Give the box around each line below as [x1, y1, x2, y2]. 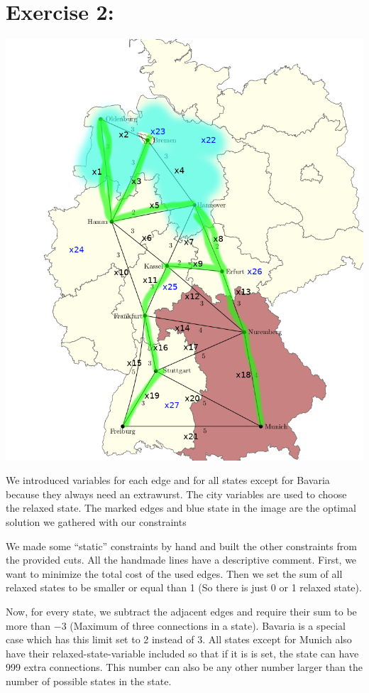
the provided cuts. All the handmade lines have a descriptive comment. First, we [6, 552, 357, 567]
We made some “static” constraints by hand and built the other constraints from [6, 538, 357, 553]
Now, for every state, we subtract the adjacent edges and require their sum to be [6, 604, 357, 619]
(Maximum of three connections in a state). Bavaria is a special [70, 618, 346, 633]
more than [6, 618, 51, 633]
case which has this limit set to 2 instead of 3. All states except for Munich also [6, 632, 352, 647]
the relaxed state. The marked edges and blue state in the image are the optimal [6, 500, 356, 515]
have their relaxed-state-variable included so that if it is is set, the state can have [6, 645, 359, 660]
